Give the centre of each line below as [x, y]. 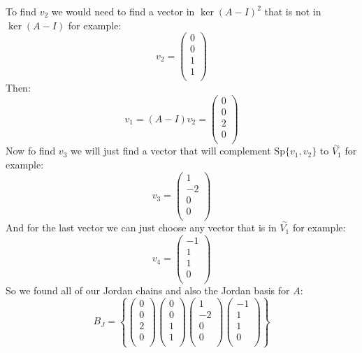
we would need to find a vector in [123, 11]
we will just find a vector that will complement [171, 151]
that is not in [293, 11]
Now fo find [31, 151]
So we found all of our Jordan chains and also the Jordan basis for [148, 290]
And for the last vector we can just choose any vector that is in [141, 228]
